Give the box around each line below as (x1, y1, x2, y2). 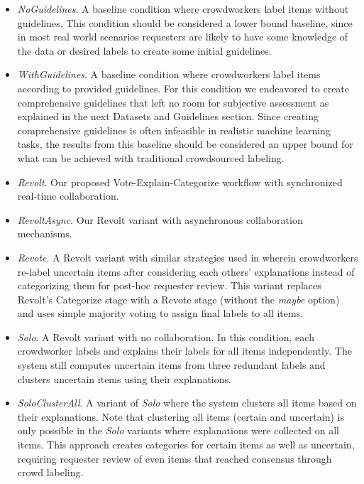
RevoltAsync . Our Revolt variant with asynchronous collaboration (17, 212, 303, 227)
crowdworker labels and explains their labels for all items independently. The (17, 343, 352, 358)
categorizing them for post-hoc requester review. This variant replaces (17, 278, 321, 293)
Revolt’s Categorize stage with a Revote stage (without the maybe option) (17, 291, 340, 306)
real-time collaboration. (17, 188, 119, 203)
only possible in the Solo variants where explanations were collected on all (17, 423, 339, 438)
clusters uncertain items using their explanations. (17, 371, 231, 386)
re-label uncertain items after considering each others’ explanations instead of (17, 264, 355, 279)
